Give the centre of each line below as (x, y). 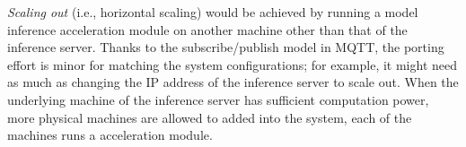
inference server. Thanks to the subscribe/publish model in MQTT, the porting (226, 47)
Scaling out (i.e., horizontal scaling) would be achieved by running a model (213, 12)
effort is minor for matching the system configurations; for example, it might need (232, 64)
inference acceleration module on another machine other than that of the (207, 29)
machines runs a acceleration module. (110, 135)
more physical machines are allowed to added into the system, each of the (210, 117)
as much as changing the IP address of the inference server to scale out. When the (233, 82)
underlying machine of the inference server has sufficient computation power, (218, 99)
